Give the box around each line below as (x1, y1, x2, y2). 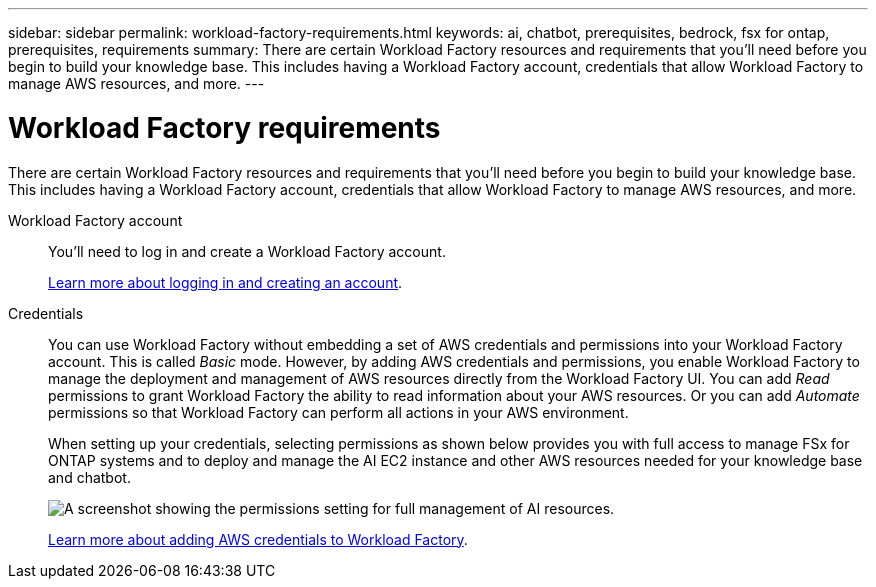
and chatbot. (48, 468, 131, 486)
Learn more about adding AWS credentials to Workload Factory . (48, 530, 468, 548)
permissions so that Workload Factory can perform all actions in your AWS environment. (48, 403, 629, 421)
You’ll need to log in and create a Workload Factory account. (48, 242, 446, 260)
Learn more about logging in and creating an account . (48, 273, 403, 291)
